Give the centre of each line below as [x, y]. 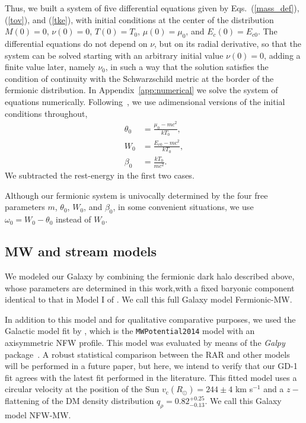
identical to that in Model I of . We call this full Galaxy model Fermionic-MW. [149, 299]
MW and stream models [81, 251]
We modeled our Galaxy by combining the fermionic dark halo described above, [150, 276]
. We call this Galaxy [243, 401]
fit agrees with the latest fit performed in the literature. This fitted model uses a [151, 377]
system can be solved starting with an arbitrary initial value [114, 55]
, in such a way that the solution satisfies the [187, 67]
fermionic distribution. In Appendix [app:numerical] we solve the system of [141, 90]
